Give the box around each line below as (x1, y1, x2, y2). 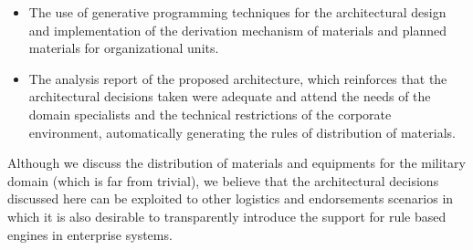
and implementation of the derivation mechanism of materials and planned (28, 20, 447, 39)
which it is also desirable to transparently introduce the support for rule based (7, 206, 447, 225)
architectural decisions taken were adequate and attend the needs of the (28, 87, 431, 106)
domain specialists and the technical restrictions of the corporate (28, 104, 392, 123)
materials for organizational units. (28, 38, 219, 57)
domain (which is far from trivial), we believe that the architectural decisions (7, 171, 439, 190)
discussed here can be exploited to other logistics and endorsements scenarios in (7, 189, 454, 208)
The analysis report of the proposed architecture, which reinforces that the (28, 68, 447, 88)
